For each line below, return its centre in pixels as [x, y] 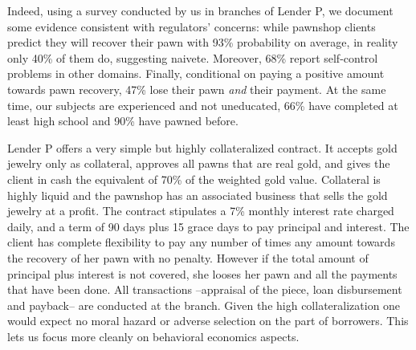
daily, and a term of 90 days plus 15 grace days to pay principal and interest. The [208, 226]
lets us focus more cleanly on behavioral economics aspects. [153, 336]
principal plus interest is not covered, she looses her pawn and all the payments [202, 273]
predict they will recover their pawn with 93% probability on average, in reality [203, 42]
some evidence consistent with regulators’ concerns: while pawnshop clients [192, 26]
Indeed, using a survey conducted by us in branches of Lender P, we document [200, 10]
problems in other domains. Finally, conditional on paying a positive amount [196, 73]
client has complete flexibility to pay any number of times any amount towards [201, 242]
